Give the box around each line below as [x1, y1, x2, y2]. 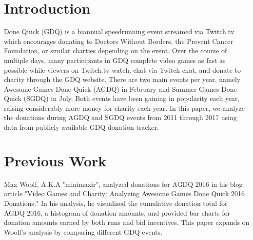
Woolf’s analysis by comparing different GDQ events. [4, 226, 163, 237]
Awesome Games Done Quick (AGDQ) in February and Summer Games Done [4, 83, 237, 94]
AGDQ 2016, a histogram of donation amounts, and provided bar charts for [4, 207, 230, 218]
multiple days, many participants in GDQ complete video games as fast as [4, 55, 226, 65]
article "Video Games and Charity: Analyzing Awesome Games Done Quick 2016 [4, 188, 245, 199]
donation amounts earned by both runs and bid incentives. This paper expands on [4, 217, 250, 227]
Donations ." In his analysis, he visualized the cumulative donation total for [4, 198, 228, 208]
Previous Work [4, 150, 107, 170]
